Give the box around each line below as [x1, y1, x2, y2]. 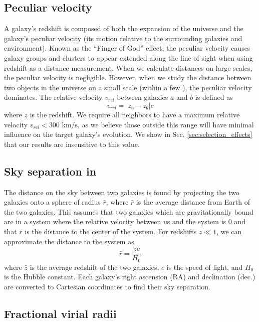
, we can [216, 226, 242, 236]
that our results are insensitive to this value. [4, 138, 140, 149]
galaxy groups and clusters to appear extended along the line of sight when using [4, 52, 253, 63]
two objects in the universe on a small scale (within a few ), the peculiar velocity [4, 82, 252, 92]
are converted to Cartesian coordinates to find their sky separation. [4, 281, 210, 292]
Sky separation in [4, 163, 97, 179]
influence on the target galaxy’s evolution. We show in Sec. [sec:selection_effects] [4, 129, 252, 139]
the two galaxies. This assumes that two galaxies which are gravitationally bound [4, 206, 253, 217]
